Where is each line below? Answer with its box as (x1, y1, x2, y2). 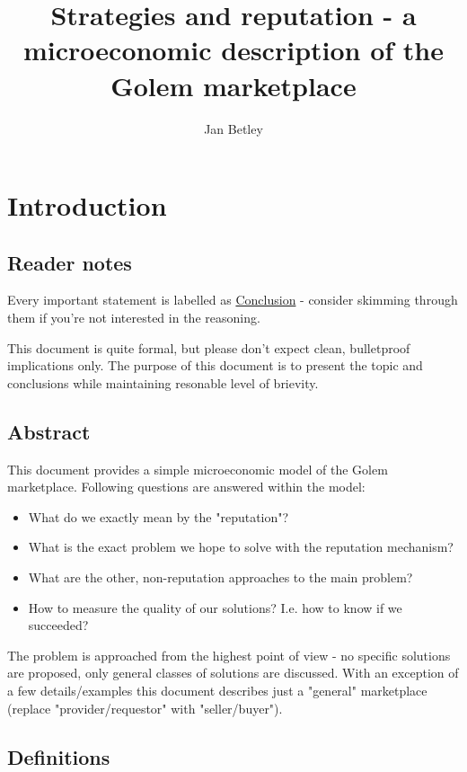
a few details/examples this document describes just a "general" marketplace (7, 681, 427, 699)
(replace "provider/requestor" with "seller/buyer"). (7, 698, 283, 717)
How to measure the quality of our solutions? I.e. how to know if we (28, 598, 402, 617)
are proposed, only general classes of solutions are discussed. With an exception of (7, 663, 459, 682)
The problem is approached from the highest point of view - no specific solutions (7, 645, 451, 664)
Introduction (7, 187, 167, 224)
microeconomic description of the (22, 31, 445, 68)
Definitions (7, 742, 110, 770)
